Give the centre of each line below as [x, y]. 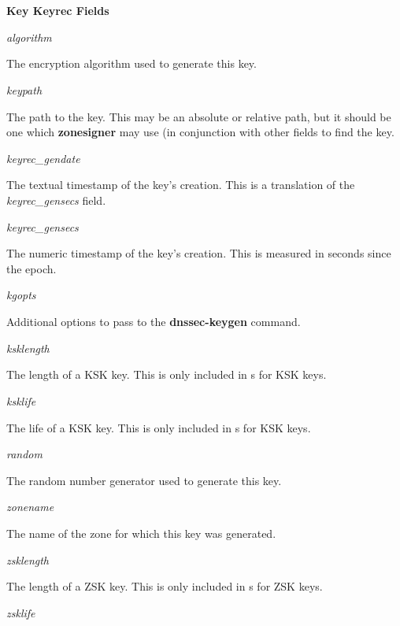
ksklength [28, 348]
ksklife [21, 400]
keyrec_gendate [43, 158]
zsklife [21, 612]
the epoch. [31, 268]
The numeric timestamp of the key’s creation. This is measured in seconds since [199, 253]
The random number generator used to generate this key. [144, 480]
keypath [24, 89]
